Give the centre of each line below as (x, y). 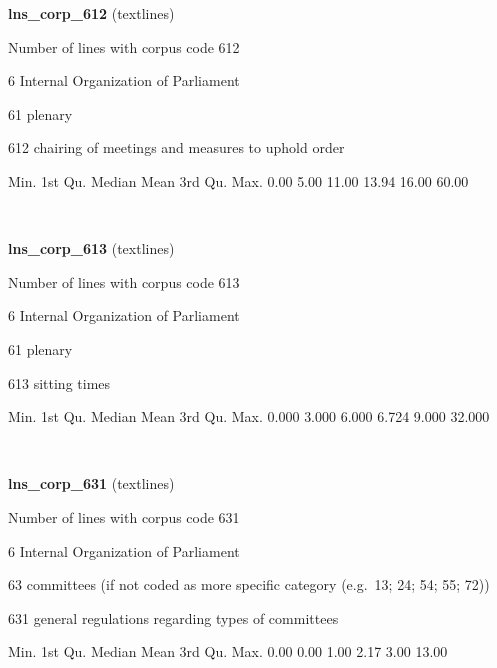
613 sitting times (59, 382)
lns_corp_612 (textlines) (91, 13)
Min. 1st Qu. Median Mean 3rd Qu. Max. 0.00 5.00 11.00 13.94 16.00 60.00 (238, 180)
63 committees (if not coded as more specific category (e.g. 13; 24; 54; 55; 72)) (249, 584)
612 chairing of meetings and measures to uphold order (176, 147)
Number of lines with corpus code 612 (124, 46)
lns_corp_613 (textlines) (91, 248)
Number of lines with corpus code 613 (124, 281)
